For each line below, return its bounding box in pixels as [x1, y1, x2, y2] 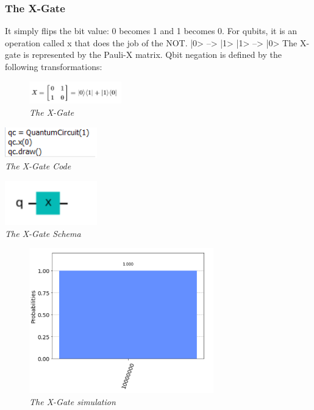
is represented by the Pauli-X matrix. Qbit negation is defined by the [23, 48, 282, 61]
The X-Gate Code [5, 160, 71, 172]
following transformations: [5, 60, 102, 72]
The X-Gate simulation [29, 395, 116, 408]
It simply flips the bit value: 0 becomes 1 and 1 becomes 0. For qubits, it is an [5, 24, 297, 37]
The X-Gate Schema [5, 227, 81, 239]
